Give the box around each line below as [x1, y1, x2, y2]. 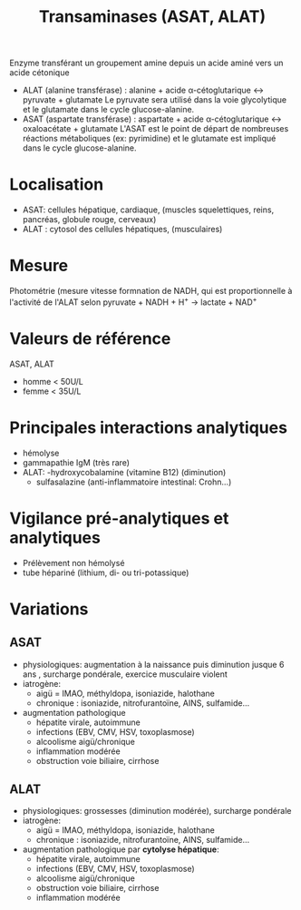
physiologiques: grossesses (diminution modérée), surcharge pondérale [22, 806, 292, 817]
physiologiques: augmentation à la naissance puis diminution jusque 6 [22, 659, 285, 670]
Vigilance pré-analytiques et [9, 508, 229, 528]
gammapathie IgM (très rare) [22, 456, 130, 468]
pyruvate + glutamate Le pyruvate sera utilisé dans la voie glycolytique [22, 94, 287, 105]
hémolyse [22, 447, 60, 458]
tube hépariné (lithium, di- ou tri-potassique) [22, 567, 189, 578]
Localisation [9, 174, 104, 195]
